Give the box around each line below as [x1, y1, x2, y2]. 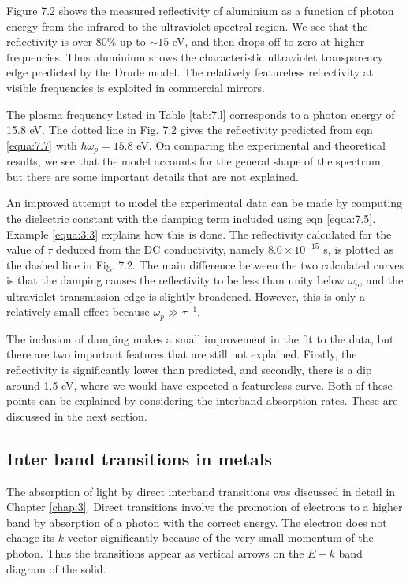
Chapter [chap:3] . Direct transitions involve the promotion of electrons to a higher [6, 499, 403, 515]
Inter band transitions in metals [6, 446, 272, 470]
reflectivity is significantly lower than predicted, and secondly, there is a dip [6, 361, 372, 378]
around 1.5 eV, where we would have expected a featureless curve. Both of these [6, 376, 393, 393]
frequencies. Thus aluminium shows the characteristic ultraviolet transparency [6, 48, 384, 65]
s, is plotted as [323, 241, 394, 258]
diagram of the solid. [6, 560, 106, 576]
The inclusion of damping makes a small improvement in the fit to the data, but [6, 330, 394, 347]
